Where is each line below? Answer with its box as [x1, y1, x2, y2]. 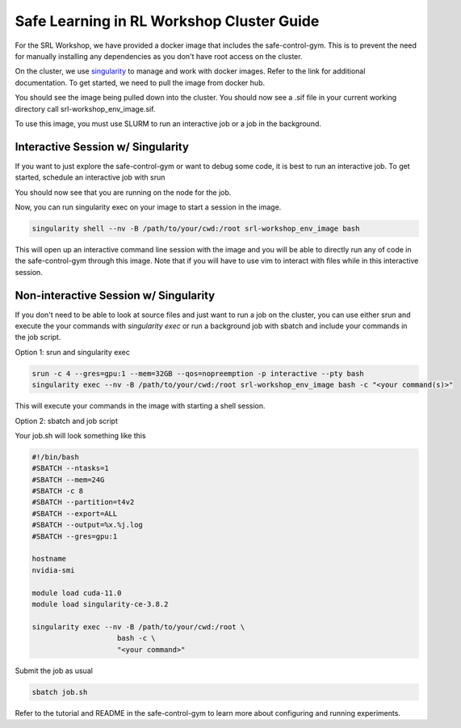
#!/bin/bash [31, 452, 80, 461]
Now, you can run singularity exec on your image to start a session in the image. [15, 202, 282, 212]
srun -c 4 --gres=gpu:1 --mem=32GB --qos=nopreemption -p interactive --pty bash [31, 369, 365, 378]
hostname [31, 554, 67, 564]
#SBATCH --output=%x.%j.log [31, 520, 143, 530]
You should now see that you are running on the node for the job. [15, 187, 232, 197]
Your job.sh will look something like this [15, 430, 146, 440]
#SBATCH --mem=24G [31, 475, 105, 485]
